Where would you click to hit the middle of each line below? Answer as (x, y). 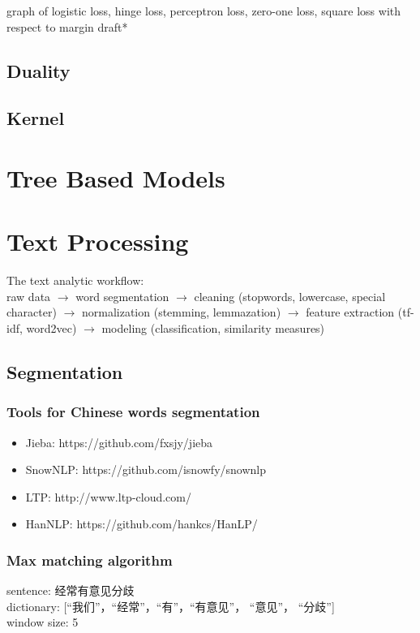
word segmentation (122, 296)
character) (32, 312)
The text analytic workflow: (75, 280)
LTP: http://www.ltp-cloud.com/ (108, 496)
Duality (39, 70)
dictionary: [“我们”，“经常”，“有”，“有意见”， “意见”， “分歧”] (171, 606)
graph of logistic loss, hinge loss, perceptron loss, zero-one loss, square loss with (204, 11)
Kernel (36, 118)
